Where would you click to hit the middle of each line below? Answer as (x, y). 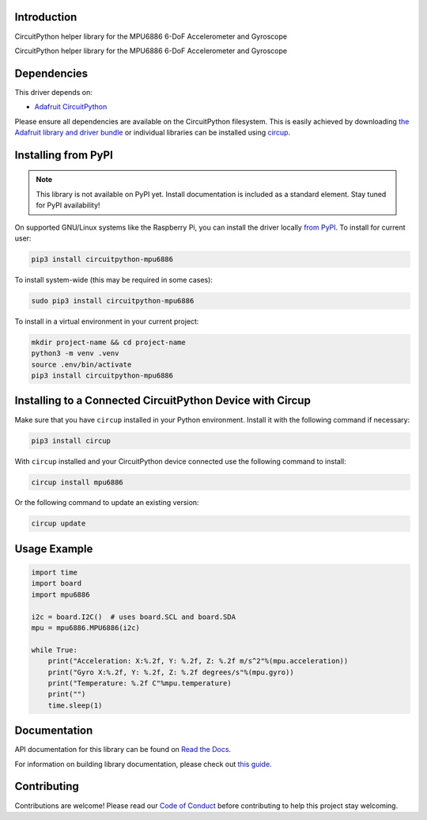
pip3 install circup (71, 440)
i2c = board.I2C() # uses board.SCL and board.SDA (134, 617)
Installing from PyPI (64, 155)
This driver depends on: (53, 92)
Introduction (46, 17)
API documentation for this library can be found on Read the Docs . (123, 750)
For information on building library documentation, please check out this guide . (143, 764)
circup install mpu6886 (77, 482)
